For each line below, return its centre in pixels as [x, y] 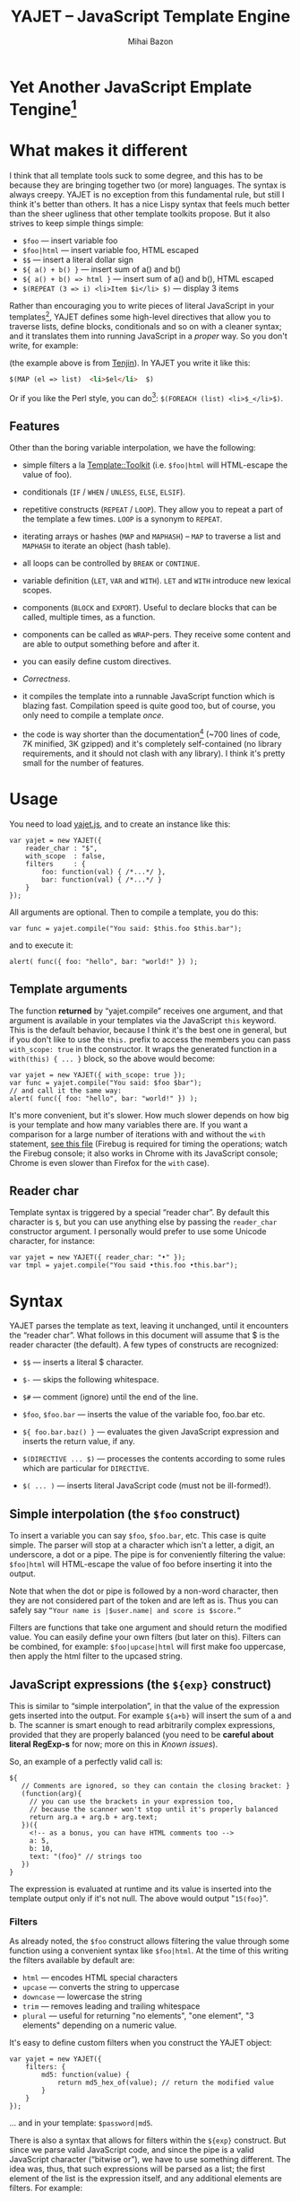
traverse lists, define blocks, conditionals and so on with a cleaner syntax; [146, 326]
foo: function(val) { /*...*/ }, [104, 872]
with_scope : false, [65, 856]
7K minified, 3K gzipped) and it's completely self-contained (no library [152, 743]
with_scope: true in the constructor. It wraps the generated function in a [143, 1048]
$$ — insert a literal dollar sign [78, 260]
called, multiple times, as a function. [89, 618]
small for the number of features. [83, 763]
